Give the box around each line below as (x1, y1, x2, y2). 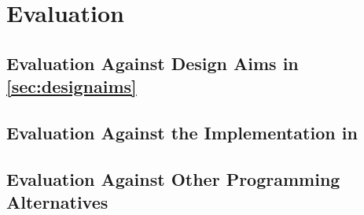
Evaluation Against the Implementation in (6, 120, 358, 144)
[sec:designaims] (6, 74, 137, 98)
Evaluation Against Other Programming (6, 166, 340, 191)
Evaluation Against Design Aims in (6, 50, 299, 75)
